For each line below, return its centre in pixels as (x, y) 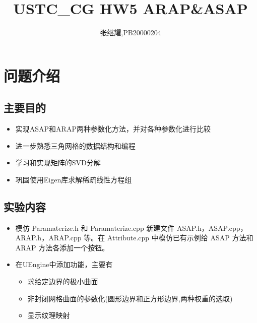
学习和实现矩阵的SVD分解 (58, 163)
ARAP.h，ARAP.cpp (48, 238)
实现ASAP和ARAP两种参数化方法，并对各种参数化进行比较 (113, 129)
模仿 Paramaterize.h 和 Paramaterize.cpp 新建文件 (95, 228)
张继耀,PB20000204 (131, 33)
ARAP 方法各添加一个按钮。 (62, 247)
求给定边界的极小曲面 (63, 281)
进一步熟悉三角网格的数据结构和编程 (75, 145)
